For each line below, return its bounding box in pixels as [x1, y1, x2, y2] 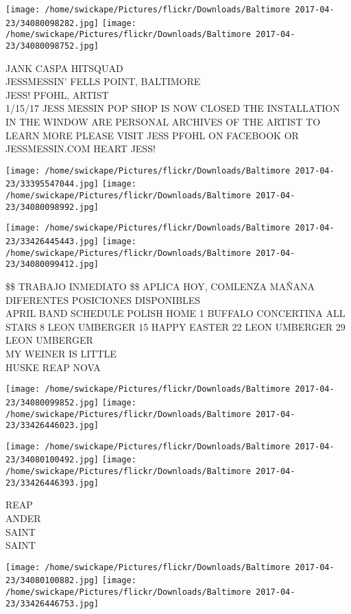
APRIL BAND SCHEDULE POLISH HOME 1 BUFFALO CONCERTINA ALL [5, 306, 346, 320]
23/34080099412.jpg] [5, 259, 99, 270]
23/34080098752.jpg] [5, 40, 99, 51]
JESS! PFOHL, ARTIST [5, 87, 109, 102]
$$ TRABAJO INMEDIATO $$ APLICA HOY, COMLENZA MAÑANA [5, 279, 315, 294]
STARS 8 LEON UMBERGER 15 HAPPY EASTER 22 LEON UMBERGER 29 [5, 319, 346, 333]
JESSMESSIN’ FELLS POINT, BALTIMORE [5, 74, 201, 88]
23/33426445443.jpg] [5, 237, 99, 247]
